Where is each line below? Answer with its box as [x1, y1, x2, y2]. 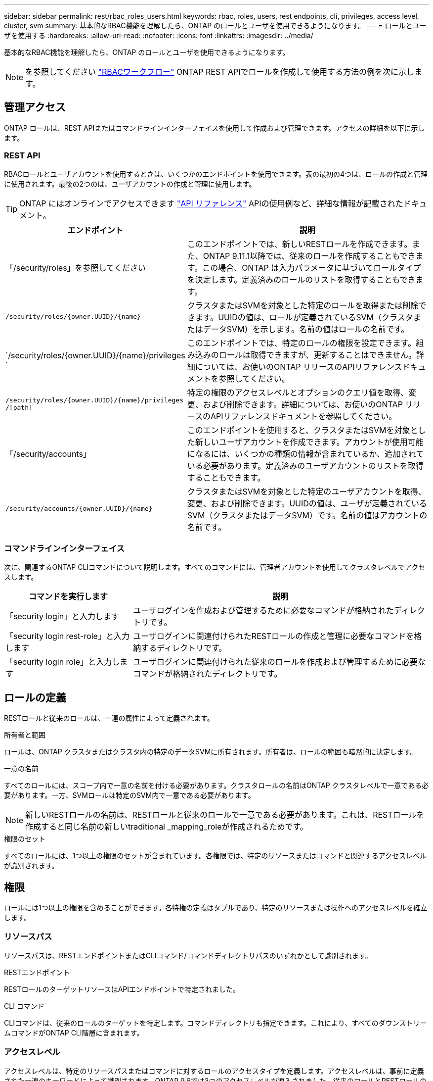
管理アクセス [4, 101, 66, 114]
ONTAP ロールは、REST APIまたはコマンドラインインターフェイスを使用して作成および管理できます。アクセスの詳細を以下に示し [4, 123, 425, 132]
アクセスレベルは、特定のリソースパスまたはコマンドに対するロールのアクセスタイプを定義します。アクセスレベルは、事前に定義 [4, 1066, 424, 1075]
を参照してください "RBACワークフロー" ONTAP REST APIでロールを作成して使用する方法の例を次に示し [25, 67, 414, 77]
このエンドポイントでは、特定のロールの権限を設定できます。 [187, 338, 416, 348]
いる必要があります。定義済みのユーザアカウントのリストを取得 [187, 460, 424, 471]
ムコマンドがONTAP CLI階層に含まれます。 [4, 1028, 144, 1037]
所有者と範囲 [4, 731, 45, 739]
